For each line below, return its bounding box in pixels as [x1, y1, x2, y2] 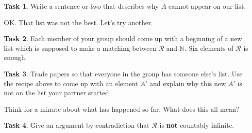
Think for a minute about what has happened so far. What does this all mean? [4, 103, 239, 114]
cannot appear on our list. [168, 1, 246, 11]
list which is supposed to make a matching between [4, 43, 156, 53]
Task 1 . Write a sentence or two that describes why [4, 1, 159, 11]
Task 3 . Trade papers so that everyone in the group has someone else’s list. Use [4, 68, 243, 78]
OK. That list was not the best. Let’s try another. [4, 17, 153, 27]
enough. [4, 52, 27, 62]
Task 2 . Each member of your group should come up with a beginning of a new [4, 33, 242, 44]
